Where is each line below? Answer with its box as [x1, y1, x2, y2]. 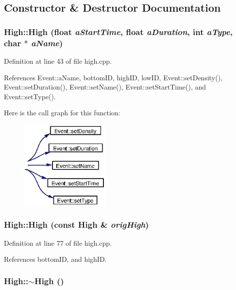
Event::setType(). [4, 91, 56, 101]
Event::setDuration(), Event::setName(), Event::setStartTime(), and [4, 82, 206, 92]
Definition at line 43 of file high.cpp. [4, 55, 112, 66]
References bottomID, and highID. [4, 254, 107, 264]
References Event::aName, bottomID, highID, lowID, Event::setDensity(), [4, 72, 223, 82]
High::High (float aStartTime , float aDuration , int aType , [4, 25, 233, 37]
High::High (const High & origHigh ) [4, 218, 149, 231]
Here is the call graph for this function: [4, 108, 120, 118]
